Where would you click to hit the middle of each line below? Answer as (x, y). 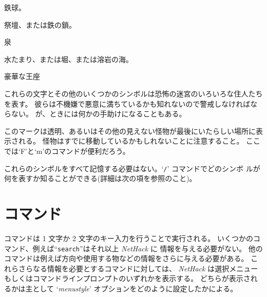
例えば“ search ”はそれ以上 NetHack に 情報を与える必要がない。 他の (148, 248)
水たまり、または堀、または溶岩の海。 (69, 59)
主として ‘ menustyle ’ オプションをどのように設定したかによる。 (131, 288)
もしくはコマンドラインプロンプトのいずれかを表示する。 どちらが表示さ (127, 278)
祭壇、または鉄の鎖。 (40, 24)
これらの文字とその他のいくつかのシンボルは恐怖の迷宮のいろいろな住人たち (133, 93)
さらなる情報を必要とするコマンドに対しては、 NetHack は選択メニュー (138, 268)
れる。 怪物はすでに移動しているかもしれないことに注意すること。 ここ (139, 141)
